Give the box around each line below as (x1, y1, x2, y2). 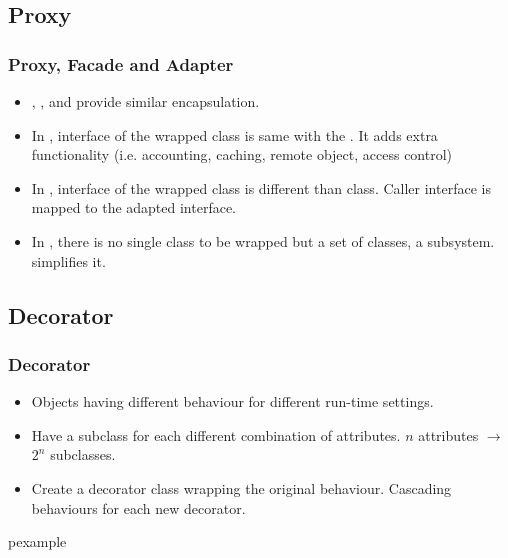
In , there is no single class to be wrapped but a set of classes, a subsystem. (31, 230, 495, 251)
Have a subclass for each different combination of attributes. (31, 424, 401, 445)
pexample (8, 531, 67, 552)
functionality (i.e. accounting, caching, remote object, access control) (31, 144, 453, 165)
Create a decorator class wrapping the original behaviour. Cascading (31, 477, 452, 498)
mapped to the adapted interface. (31, 197, 237, 218)
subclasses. (50, 444, 116, 465)
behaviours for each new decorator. (31, 497, 246, 518)
